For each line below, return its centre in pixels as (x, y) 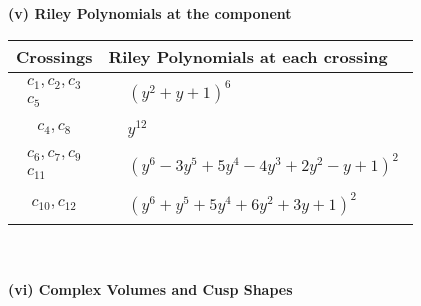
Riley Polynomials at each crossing (248, 56)
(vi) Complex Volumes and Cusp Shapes (150, 288)
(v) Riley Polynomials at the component (150, 13)
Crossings (54, 56)
